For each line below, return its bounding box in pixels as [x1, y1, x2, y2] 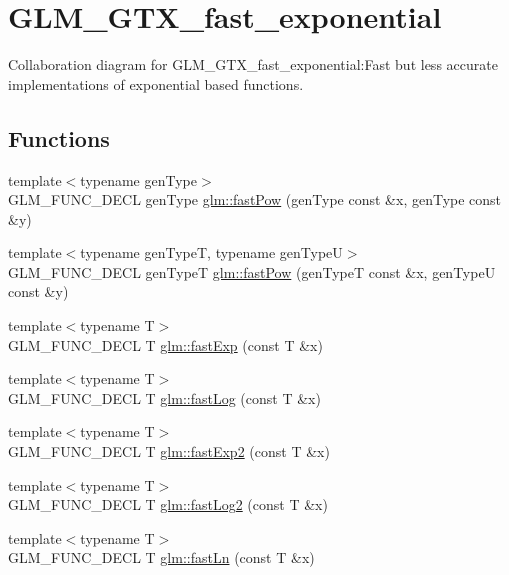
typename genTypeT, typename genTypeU [80, 242, 343, 263]
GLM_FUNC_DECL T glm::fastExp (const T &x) [8, 334, 323, 355]
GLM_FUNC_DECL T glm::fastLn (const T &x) [8, 547, 315, 568]
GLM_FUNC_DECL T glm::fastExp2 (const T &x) [8, 441, 330, 462]
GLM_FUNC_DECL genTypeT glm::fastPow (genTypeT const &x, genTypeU [8, 261, 496, 282]
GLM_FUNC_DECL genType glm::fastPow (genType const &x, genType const [8, 189, 502, 210]
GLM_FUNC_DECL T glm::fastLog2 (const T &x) [8, 494, 328, 515]
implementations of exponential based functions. [8, 73, 304, 94]
